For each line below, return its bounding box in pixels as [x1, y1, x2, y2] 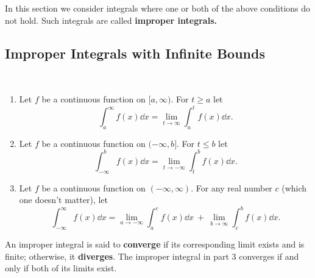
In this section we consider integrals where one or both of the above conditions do [5, 2, 311, 14]
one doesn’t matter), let [19, 193, 108, 206]
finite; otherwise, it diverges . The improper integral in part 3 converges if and [5, 249, 299, 262]
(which [281, 181, 307, 194]
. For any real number [191, 181, 272, 194]
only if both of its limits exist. [5, 262, 117, 274]
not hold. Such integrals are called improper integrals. [5, 13, 217, 26]
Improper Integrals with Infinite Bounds [5, 43, 265, 62]
